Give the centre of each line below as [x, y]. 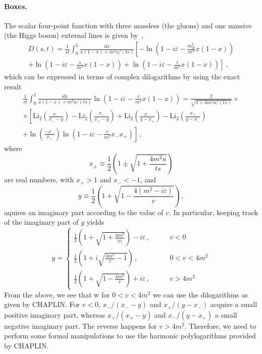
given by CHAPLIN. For [42, 304]
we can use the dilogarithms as [200, 294]
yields [95, 222]
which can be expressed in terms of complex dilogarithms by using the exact [122, 77]
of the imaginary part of [41, 222]
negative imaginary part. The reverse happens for [81, 325]
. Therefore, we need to [220, 325]
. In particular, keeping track [214, 212]
